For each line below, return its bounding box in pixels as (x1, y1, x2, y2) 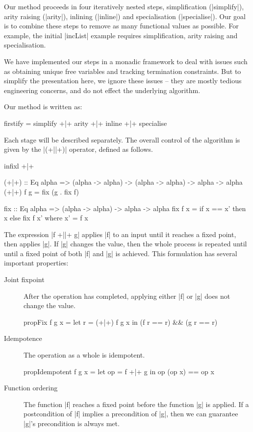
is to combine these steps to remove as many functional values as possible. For (4, 21, 239, 31)
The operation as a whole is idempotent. (24, 350, 145, 360)
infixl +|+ (4, 160, 34, 170)
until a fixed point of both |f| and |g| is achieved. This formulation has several (4, 248, 237, 258)
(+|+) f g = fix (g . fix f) (4, 186, 79, 196)
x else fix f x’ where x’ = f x (4, 213, 88, 223)
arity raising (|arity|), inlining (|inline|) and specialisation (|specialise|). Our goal (4, 11, 246, 21)
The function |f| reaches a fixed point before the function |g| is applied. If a (24, 399, 249, 409)
